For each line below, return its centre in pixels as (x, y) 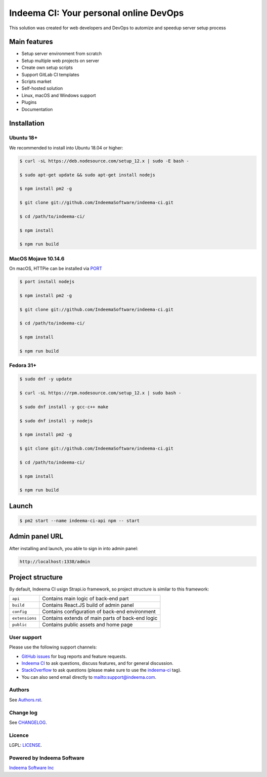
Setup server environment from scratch (62, 54)
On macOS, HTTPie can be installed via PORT (56, 268)
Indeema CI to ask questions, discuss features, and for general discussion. (97, 663)
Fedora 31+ (23, 366)
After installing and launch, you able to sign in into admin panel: (74, 548)
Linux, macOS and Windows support (59, 95)
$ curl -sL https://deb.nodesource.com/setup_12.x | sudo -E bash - (104, 161)
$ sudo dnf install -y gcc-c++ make (64, 407)
